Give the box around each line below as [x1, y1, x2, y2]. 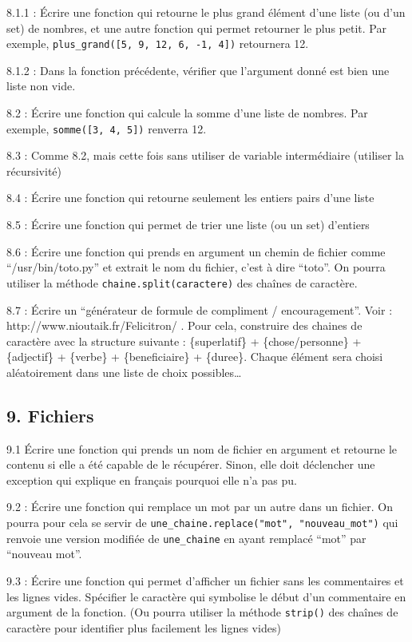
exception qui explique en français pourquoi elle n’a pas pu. [6, 471, 297, 488]
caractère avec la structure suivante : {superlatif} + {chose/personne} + [6, 332, 362, 349]
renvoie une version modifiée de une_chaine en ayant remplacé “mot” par [6, 529, 366, 546]
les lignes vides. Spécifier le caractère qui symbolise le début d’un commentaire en [6, 588, 406, 604]
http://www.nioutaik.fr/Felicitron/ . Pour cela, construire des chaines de [6, 317, 362, 334]
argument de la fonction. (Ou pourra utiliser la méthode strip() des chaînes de [6, 604, 398, 620]
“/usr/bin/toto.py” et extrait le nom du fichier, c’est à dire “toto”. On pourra [6, 259, 386, 275]
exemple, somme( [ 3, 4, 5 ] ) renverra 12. [6, 120, 207, 137]
